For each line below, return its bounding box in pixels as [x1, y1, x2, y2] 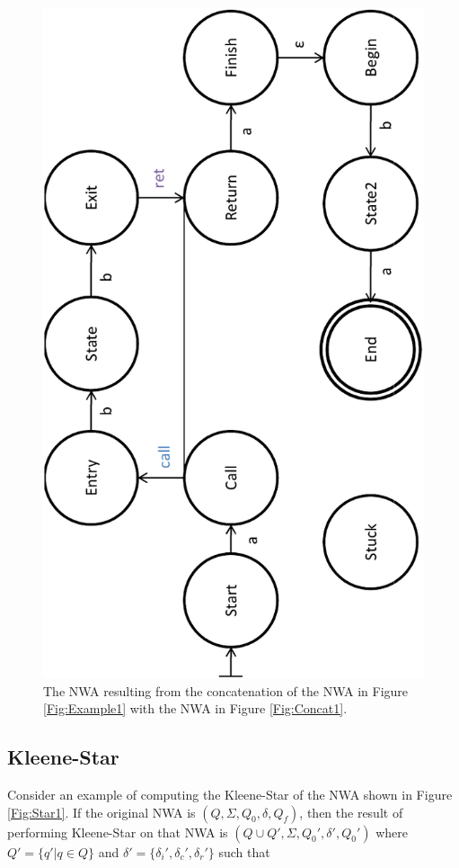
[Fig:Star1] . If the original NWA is [7, 802, 196, 821]
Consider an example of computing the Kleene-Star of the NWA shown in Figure [7, 784, 453, 803]
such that [218, 842, 270, 861]
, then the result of [299, 802, 403, 821]
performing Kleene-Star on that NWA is [7, 822, 228, 841]
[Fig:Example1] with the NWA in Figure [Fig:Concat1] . [43, 699, 348, 718]
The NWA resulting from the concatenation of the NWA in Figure [43, 681, 409, 700]
